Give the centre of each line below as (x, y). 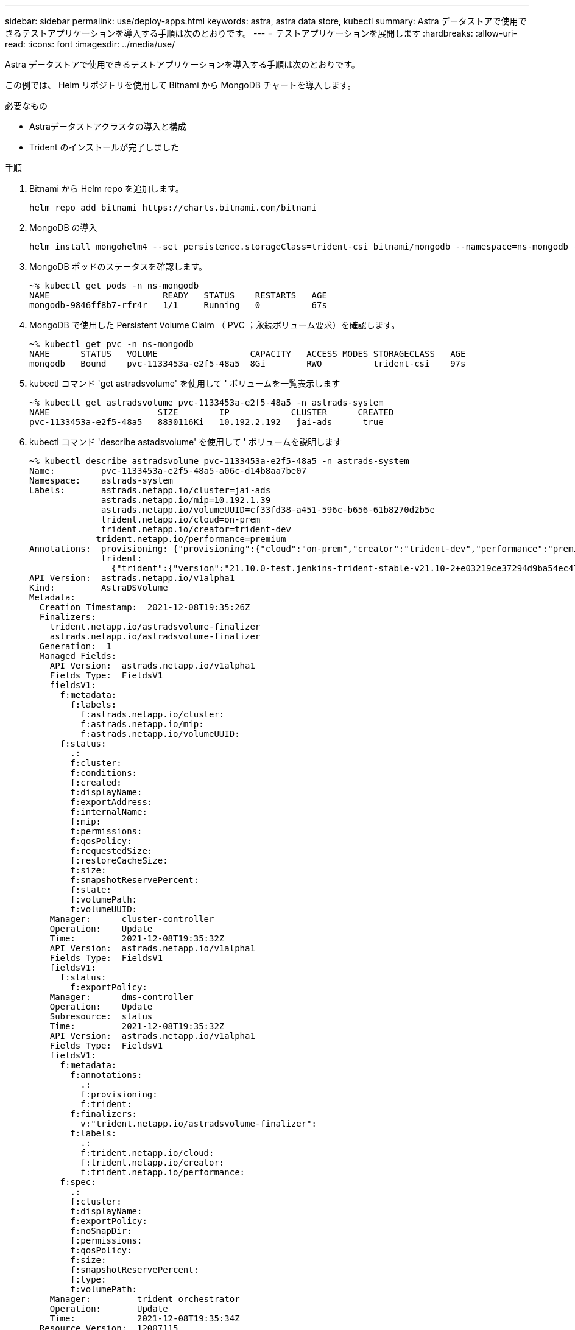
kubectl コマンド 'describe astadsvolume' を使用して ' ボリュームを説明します (186, 442)
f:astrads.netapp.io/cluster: (153, 714)
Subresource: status (101, 1016)
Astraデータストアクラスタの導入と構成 (108, 126)
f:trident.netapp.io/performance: (163, 1172)
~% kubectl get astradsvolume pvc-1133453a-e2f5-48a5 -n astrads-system (206, 403)
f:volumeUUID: (104, 909)
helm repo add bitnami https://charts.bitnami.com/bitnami (173, 208)
